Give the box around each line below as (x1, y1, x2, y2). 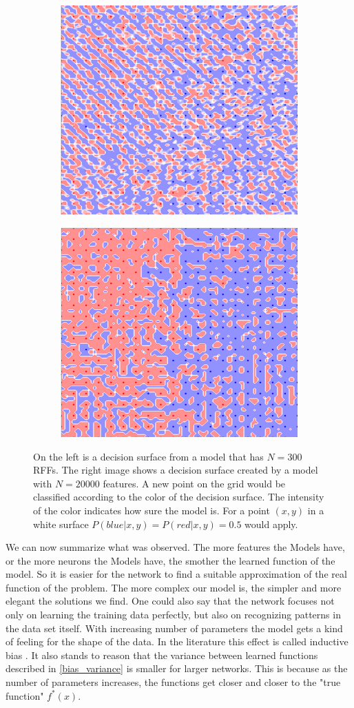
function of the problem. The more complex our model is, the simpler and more (6, 580, 342, 594)
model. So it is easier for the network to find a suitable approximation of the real (6, 567, 347, 581)
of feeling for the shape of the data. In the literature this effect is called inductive (6, 634, 348, 649)
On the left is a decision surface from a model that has (33, 449, 264, 463)
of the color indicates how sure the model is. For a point (33, 503, 270, 517)
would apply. (244, 516, 298, 531)
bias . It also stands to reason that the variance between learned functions (6, 647, 318, 662)
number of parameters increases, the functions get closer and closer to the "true (6, 675, 341, 689)
